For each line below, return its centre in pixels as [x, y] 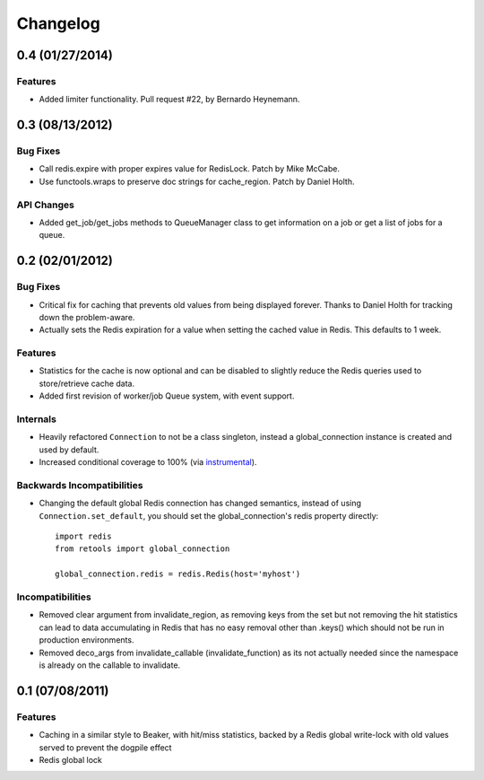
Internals [37, 419]
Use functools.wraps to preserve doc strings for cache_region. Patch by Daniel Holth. [197, 181]
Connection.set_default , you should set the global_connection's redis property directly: [209, 515]
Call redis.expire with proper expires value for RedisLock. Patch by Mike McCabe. [190, 169]
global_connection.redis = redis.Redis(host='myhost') [178, 574]
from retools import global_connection [143, 549]
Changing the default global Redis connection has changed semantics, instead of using [200, 504]
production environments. [86, 640]
